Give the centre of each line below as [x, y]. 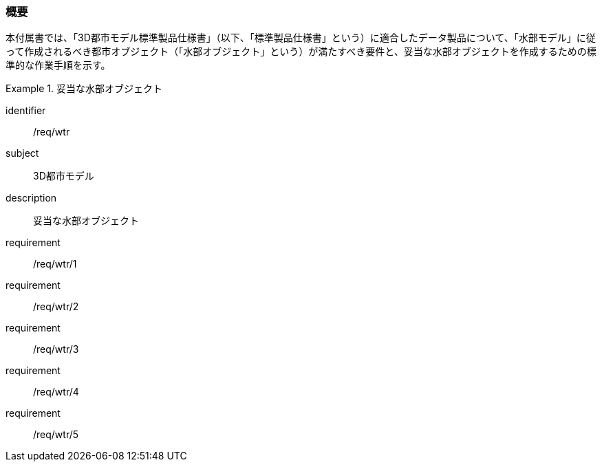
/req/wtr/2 [56, 307]
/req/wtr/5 [56, 435]
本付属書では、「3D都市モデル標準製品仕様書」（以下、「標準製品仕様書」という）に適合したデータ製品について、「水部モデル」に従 [301, 38]
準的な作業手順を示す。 [58, 65]
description [31, 198]
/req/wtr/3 [56, 349]
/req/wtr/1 [55, 264]
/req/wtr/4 [56, 392]
